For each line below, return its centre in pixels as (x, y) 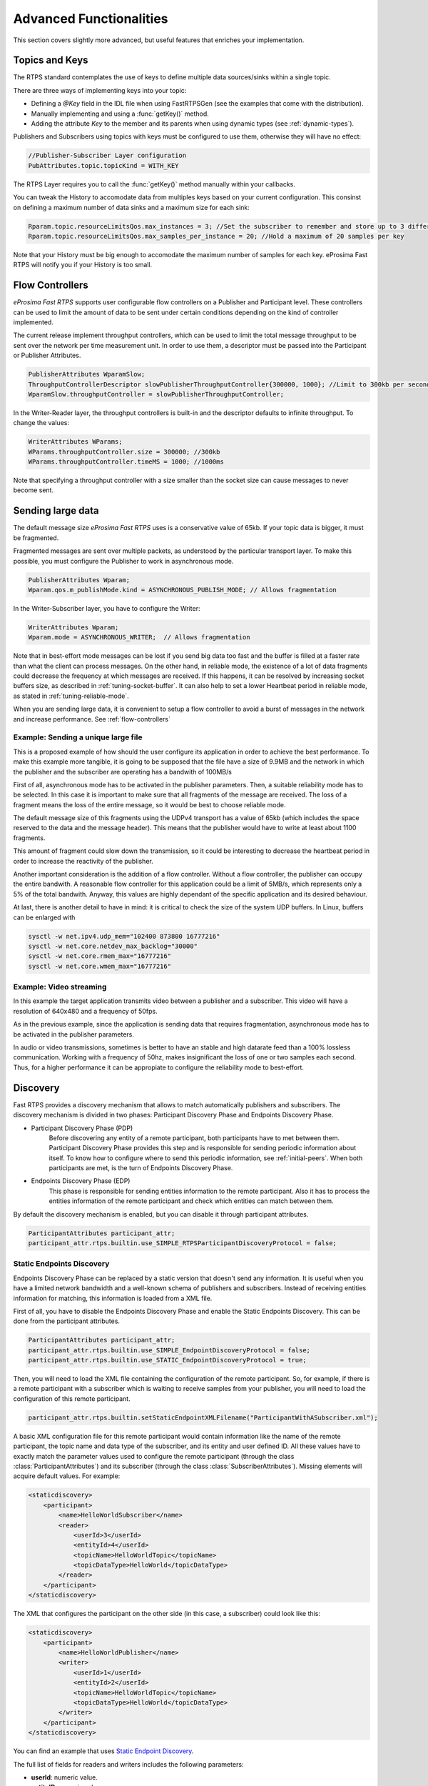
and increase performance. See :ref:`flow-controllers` (92, 719)
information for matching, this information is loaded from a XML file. (113, 1298)
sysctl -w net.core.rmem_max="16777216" (100, 956)
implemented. (33, 322)
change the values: (41, 423)
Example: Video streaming (60, 987)
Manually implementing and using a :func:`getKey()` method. (120, 114)
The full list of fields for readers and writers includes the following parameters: (128, 1764)
